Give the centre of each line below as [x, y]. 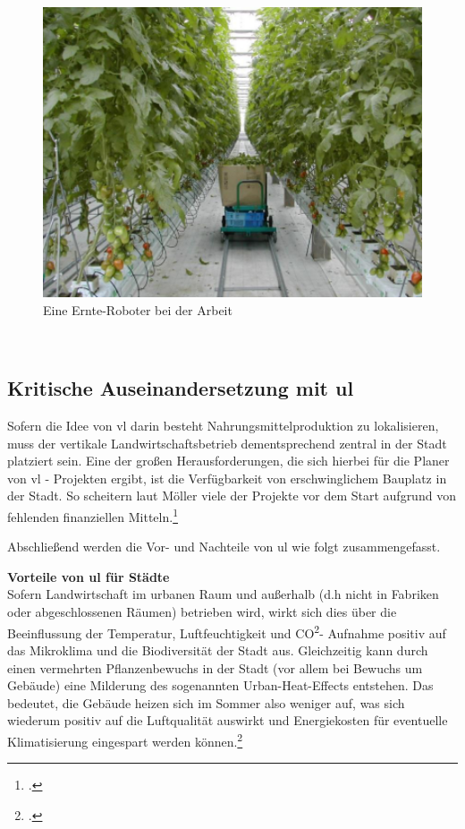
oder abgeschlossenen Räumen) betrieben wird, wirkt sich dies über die [202, 612]
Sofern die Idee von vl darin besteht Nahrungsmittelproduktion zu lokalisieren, [223, 426]
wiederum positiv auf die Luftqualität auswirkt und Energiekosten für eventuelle [228, 720]
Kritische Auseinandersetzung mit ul [181, 388]
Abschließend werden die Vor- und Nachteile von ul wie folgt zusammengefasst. [224, 547]
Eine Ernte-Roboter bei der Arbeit [138, 309]
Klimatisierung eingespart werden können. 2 [125, 739]
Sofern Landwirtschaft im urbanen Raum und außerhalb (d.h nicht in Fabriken [223, 594]
